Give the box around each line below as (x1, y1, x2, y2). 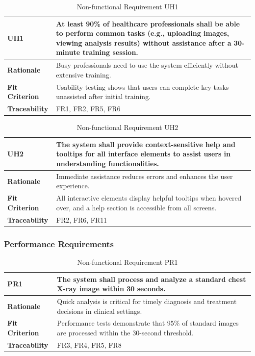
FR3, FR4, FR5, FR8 (57, 339, 122, 350)
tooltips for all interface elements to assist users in (56, 149, 231, 159)
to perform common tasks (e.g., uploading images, (56, 28, 229, 38)
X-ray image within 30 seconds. (57, 283, 166, 294)
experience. (56, 180, 90, 191)
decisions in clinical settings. (57, 305, 142, 316)
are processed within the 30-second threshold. (57, 328, 194, 338)
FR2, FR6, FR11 (56, 214, 107, 225)
